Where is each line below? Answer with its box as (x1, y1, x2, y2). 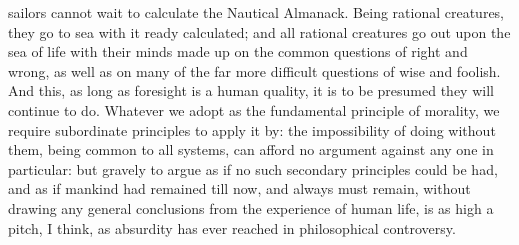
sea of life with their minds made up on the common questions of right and (8, 41, 468, 62)
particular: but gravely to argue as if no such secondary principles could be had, (8, 158, 498, 179)
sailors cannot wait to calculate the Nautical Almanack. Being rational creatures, (8, 2, 505, 22)
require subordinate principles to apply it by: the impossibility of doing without (8, 119, 496, 140)
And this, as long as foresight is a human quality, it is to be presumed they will (8, 80, 494, 101)
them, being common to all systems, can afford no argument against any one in (8, 139, 494, 160)
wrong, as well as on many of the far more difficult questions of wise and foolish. (8, 60, 501, 81)
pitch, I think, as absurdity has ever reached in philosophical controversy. (8, 217, 456, 238)
